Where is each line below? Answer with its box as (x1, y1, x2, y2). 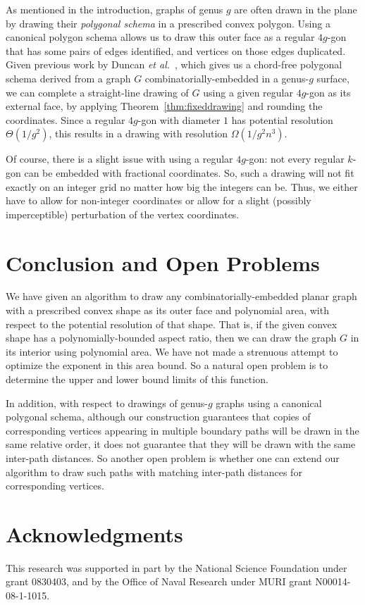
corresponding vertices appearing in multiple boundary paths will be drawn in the (6, 423, 359, 437)
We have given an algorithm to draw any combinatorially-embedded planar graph (6, 289, 357, 304)
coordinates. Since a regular (6, 112, 125, 127)
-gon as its (306, 85, 351, 99)
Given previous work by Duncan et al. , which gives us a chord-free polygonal (6, 57, 342, 72)
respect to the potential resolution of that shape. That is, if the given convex (6, 316, 338, 331)
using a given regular (203, 85, 293, 99)
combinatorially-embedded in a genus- (144, 70, 309, 85)
